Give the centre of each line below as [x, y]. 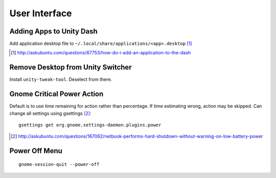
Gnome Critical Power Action [56, 94]
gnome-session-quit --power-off [59, 164]
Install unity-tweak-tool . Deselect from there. [61, 79]
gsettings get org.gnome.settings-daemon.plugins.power [90, 125]
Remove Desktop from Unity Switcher [71, 67]
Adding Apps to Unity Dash [53, 31]
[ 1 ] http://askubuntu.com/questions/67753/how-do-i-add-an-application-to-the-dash [101, 53]
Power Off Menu [36, 151]
